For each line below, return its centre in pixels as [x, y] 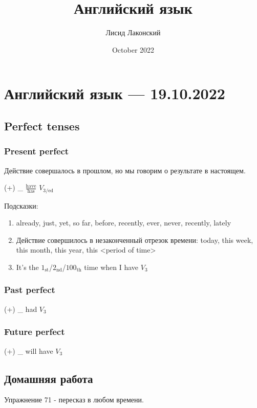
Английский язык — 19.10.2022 [115, 93]
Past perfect [30, 290]
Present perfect [37, 151]
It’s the [27, 267]
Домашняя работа [49, 378]
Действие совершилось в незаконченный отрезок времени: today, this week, [135, 240]
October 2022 [133, 49]
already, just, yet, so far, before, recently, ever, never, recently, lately [124, 223]
